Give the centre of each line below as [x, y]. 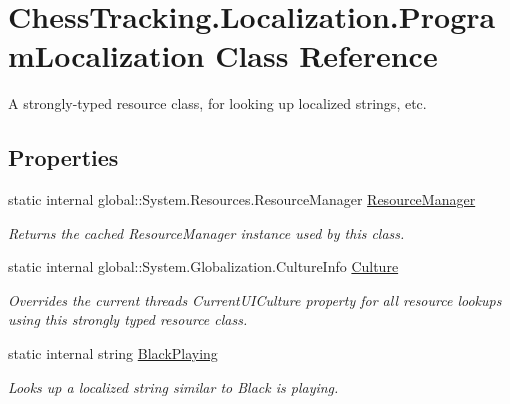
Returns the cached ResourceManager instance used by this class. [206, 232]
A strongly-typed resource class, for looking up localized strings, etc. [217, 103]
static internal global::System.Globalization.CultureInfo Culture [203, 266]
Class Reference [326, 55]
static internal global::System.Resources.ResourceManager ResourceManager [242, 199]
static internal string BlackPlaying [113, 353]
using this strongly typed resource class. [128, 319]
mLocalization [106, 55]
